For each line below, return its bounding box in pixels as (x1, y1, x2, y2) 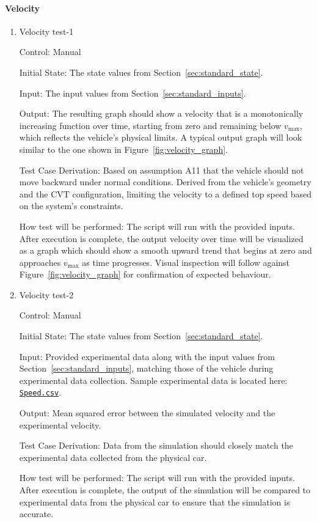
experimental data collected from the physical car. (19, 450, 207, 463)
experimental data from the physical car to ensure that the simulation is (19, 495, 290, 508)
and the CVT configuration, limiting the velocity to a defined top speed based (19, 187, 312, 200)
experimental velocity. (19, 418, 101, 431)
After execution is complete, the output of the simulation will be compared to (19, 483, 311, 496)
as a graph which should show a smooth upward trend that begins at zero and (19, 244, 312, 257)
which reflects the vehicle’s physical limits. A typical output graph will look (19, 131, 302, 144)
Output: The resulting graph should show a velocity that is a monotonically (19, 107, 304, 120)
